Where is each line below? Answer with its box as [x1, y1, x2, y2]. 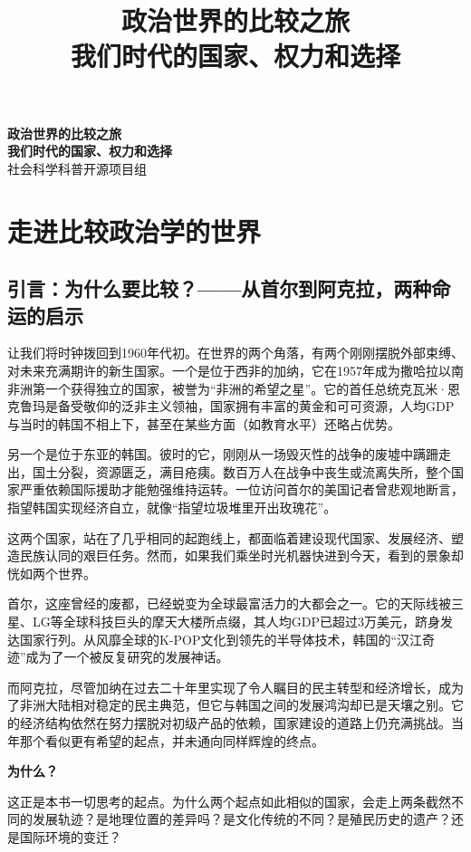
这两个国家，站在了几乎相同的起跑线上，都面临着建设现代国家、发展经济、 [7, 528, 451, 547]
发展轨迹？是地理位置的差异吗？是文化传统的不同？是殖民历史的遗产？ [32, 809, 451, 828]
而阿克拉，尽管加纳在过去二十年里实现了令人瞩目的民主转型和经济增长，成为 [7, 677, 464, 696]
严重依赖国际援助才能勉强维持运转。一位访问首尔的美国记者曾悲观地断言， [19, 480, 464, 499]
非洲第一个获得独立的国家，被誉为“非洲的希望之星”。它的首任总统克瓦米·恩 [7, 378, 461, 397]
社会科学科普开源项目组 [7, 158, 147, 177]
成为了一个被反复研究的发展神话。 [25, 647, 229, 666]
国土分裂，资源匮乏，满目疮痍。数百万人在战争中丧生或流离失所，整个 [32, 462, 451, 481]
